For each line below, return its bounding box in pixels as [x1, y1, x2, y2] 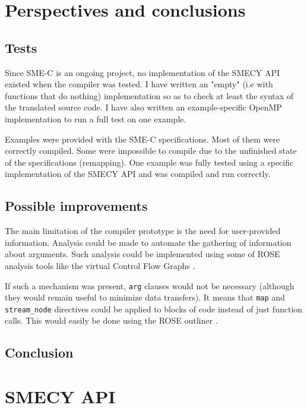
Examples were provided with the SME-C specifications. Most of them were [5, 132, 280, 145]
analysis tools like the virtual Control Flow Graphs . [5, 259, 195, 271]
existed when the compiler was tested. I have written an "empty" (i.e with [5, 78, 273, 90]
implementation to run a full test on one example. [5, 112, 186, 125]
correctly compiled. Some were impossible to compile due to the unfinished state [5, 144, 297, 157]
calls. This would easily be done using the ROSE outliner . [5, 314, 218, 327]
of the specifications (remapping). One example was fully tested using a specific [5, 156, 294, 168]
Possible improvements [5, 197, 148, 215]
